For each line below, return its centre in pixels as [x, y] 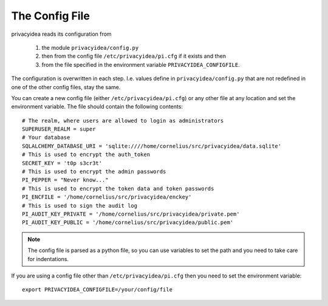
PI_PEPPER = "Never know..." [65, 180]
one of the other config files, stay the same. [66, 87]
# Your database [46, 138]
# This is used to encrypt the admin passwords [94, 172]
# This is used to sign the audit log [80, 206]
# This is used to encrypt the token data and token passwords [118, 189]
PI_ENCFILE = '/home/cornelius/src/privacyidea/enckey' [107, 197]
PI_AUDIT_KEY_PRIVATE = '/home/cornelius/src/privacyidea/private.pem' [131, 214]
